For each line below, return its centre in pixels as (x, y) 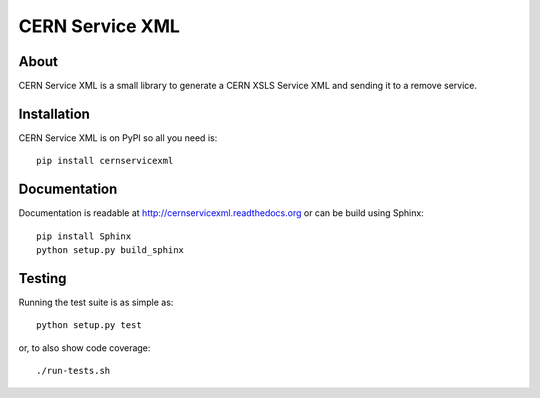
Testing (42, 278)
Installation (54, 113)
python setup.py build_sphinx (110, 250)
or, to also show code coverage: (84, 347)
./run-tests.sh (73, 371)
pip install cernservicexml (105, 161)
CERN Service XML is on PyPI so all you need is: (118, 137)
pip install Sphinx (84, 236)
